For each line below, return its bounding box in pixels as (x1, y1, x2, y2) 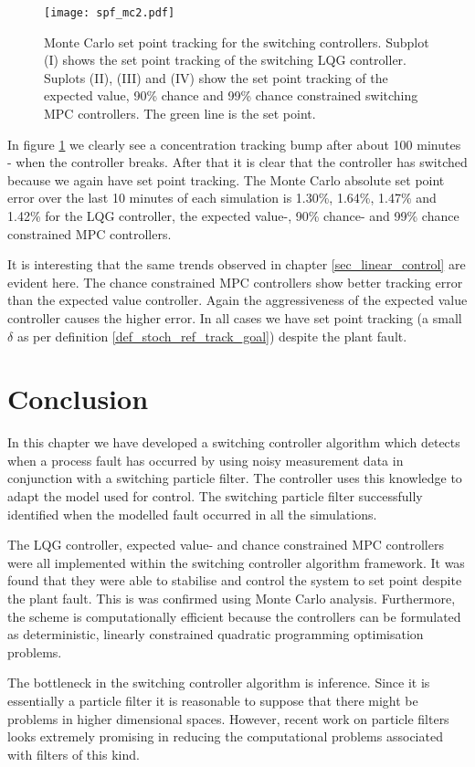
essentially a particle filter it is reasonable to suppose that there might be (7, 691, 418, 709)
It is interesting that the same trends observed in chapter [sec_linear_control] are (7, 255, 466, 274)
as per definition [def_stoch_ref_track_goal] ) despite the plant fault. (16, 326, 407, 345)
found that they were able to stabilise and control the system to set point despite (7, 571, 462, 590)
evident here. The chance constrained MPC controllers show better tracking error (7, 272, 463, 291)
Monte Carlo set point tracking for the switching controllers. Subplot (44, 32, 429, 51)
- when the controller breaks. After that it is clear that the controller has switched (7, 152, 468, 172)
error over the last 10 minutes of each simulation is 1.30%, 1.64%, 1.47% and (7, 188, 437, 207)
